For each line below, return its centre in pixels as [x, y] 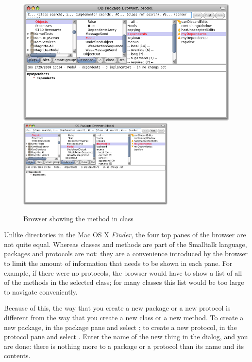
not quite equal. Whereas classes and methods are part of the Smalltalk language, [126, 244]
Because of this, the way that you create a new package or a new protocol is [117, 308]
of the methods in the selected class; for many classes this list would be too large [124, 282]
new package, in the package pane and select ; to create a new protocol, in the [120, 327]
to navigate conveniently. [41, 291]
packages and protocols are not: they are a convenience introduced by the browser [126, 254]
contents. [17, 355]
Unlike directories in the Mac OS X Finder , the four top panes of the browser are [125, 235]
